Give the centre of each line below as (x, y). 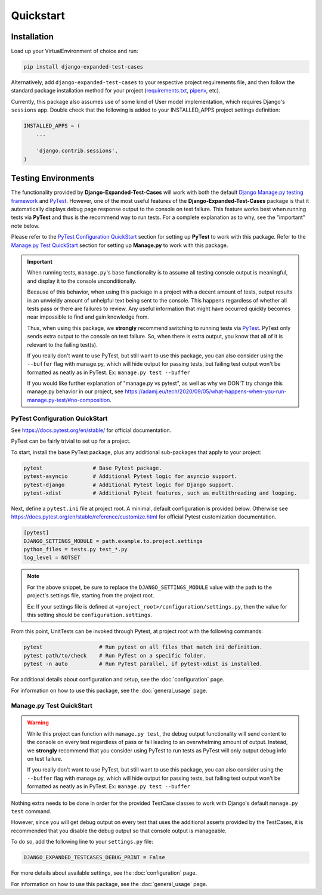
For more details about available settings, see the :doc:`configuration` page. (104, 873)
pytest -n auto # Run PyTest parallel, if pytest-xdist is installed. (143, 664)
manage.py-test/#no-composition (69, 400)
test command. (31, 811)
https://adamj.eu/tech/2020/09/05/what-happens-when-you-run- (205, 391)
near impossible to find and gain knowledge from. (88, 317)
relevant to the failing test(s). (62, 345)
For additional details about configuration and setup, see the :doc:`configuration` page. (118, 680)
